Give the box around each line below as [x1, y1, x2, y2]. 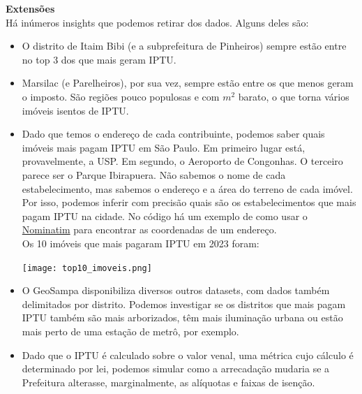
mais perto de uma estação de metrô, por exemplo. [22, 323, 239, 338]
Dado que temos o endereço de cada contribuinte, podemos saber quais [22, 126, 325, 141]
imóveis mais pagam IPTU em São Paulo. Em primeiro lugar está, [22, 140, 306, 154]
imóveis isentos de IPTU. [22, 103, 129, 117]
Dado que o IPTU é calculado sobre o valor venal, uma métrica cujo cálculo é [22, 347, 354, 362]
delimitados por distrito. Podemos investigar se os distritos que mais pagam [22, 296, 346, 311]
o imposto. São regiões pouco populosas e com [22, 89, 220, 103]
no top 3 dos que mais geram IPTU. [22, 52, 176, 66]
